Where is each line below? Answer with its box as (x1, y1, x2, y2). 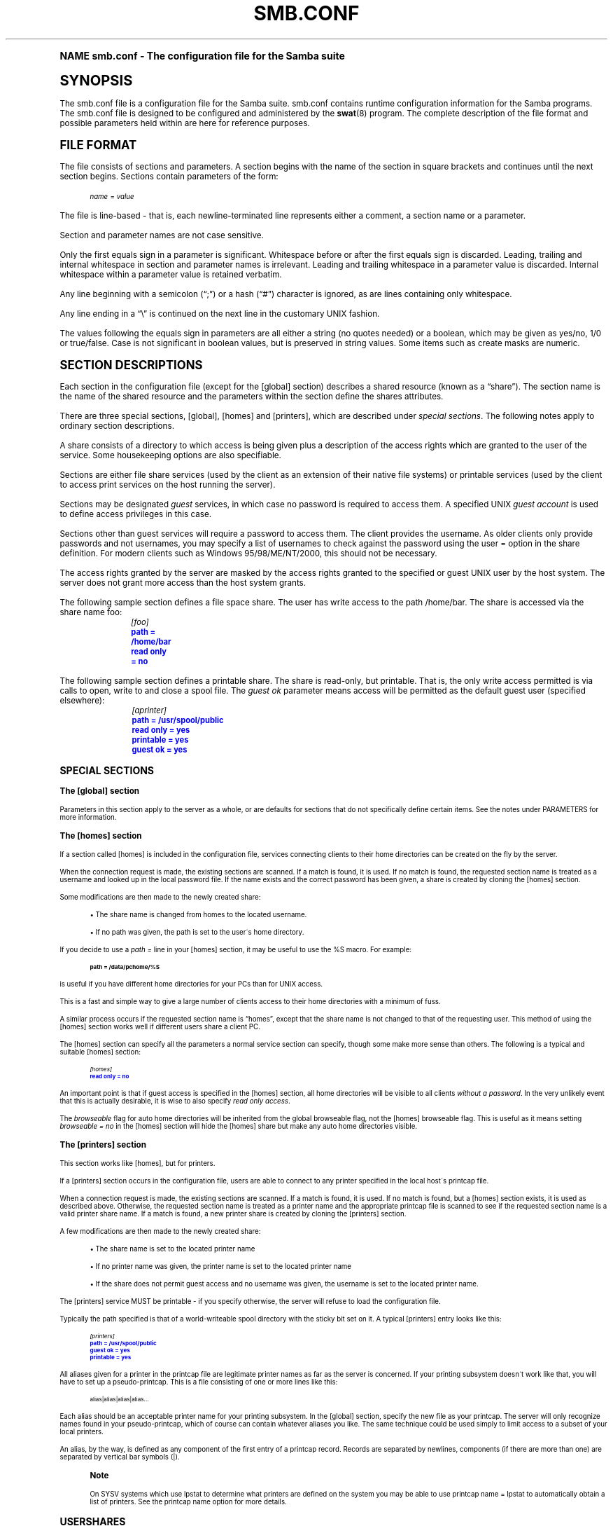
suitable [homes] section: (59, 1047, 141, 1056)
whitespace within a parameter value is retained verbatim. (59, 269, 282, 280)
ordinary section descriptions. (59, 420, 174, 431)
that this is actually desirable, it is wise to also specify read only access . (59, 1097, 290, 1105)
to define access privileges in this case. (59, 509, 212, 519)
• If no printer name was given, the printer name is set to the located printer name (90, 1262, 352, 1270)
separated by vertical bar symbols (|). (59, 1452, 180, 1461)
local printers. (59, 1427, 104, 1436)
